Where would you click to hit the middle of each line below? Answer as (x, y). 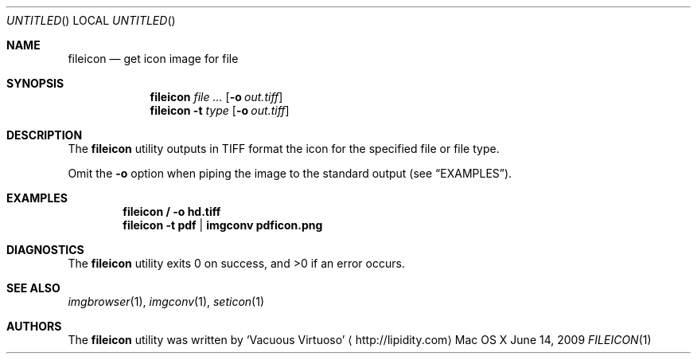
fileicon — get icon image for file (153, 59)
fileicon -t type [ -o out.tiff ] (220, 110)
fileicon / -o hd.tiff (172, 211)
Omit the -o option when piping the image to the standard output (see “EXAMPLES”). (290, 173)
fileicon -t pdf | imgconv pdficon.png (223, 225)
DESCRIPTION (45, 135)
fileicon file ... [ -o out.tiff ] (216, 97)
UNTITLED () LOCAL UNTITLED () (91, 20)
